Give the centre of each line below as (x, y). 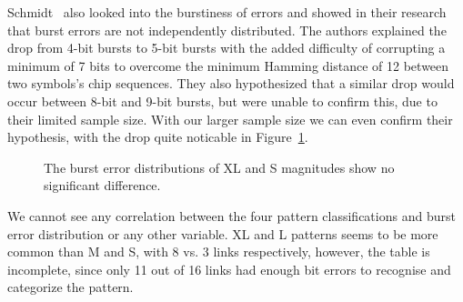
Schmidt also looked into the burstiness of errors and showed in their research (227, 12)
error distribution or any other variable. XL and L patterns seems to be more (223, 233)
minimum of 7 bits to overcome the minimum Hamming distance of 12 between (228, 65)
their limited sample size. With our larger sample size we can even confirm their (230, 119)
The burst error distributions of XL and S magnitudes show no (219, 167)
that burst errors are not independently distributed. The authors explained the (227, 30)
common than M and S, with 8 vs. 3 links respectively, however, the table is (219, 252)
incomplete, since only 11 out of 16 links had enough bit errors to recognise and (229, 269)
